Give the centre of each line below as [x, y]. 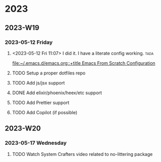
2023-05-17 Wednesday [36, 143]
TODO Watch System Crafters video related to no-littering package [82, 154]
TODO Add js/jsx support [38, 83]
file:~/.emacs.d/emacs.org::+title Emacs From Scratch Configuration [84, 63]
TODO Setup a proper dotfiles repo [49, 73]
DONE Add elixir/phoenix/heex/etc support [57, 93]
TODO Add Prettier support [41, 102]
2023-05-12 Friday [29, 42]
